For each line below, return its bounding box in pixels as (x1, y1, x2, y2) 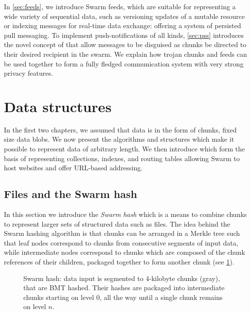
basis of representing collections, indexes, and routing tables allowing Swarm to (4, 153, 240, 163)
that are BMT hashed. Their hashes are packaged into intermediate (23, 282, 225, 293)
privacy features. (4, 68, 53, 78)
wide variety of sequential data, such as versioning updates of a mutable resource (4, 11, 245, 21)
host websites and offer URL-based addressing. (4, 163, 143, 173)
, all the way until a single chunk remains (99, 292, 223, 302)
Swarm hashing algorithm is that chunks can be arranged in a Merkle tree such (4, 228, 240, 238)
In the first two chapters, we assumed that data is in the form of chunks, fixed (4, 124, 237, 134)
